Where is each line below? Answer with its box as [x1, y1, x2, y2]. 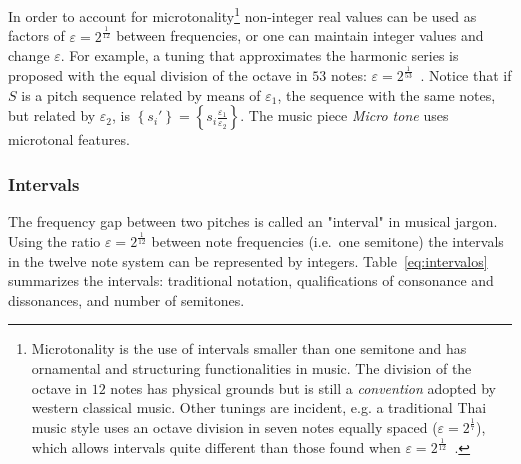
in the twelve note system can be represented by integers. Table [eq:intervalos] [8, 250, 488, 271]
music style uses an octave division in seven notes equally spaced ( [31, 417, 438, 438]
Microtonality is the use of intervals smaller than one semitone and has [31, 338, 467, 359]
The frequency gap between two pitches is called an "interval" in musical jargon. [8, 211, 498, 232]
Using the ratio [8, 231, 101, 252]
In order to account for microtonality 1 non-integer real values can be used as [8, 3, 477, 26]
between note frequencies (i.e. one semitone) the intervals [151, 231, 504, 252]
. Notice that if [420, 65, 512, 86]
